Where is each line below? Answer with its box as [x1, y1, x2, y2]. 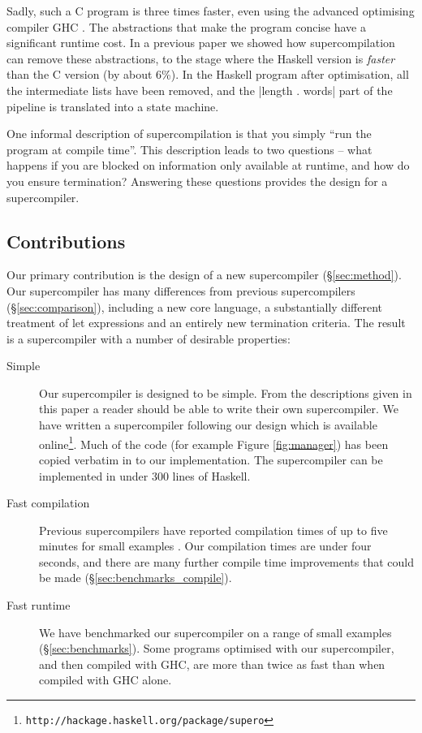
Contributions [6, 228, 126, 253]
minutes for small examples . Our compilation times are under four [39, 537, 372, 554]
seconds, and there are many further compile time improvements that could [39, 553, 415, 570]
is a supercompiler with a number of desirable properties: [6, 330, 291, 347]
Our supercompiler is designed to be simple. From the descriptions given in [39, 384, 412, 401]
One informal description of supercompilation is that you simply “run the [6, 125, 372, 142]
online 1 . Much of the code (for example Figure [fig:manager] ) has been [39, 433, 389, 452]
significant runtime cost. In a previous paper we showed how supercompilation [6, 34, 395, 51]
